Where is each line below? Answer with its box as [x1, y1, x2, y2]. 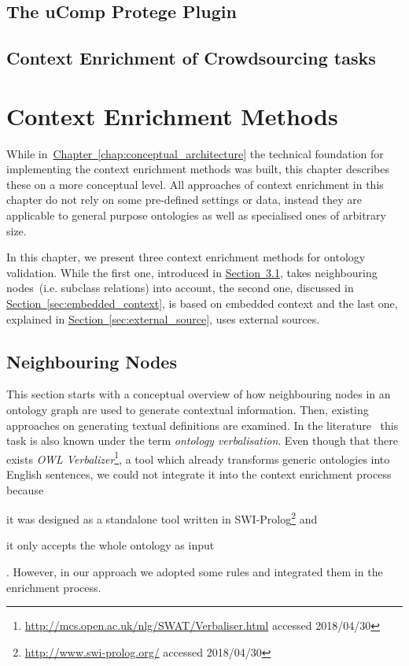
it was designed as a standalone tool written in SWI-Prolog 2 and [6, 509, 318, 527]
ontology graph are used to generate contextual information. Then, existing [6, 401, 369, 418]
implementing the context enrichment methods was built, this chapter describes [6, 161, 389, 177]
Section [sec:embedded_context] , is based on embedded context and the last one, [6, 295, 398, 312]
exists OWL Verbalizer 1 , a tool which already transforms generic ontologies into [6, 448, 390, 467]
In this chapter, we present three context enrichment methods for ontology [6, 249, 366, 265]
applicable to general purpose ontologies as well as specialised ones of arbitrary [6, 207, 386, 224]
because [6, 481, 44, 498]
